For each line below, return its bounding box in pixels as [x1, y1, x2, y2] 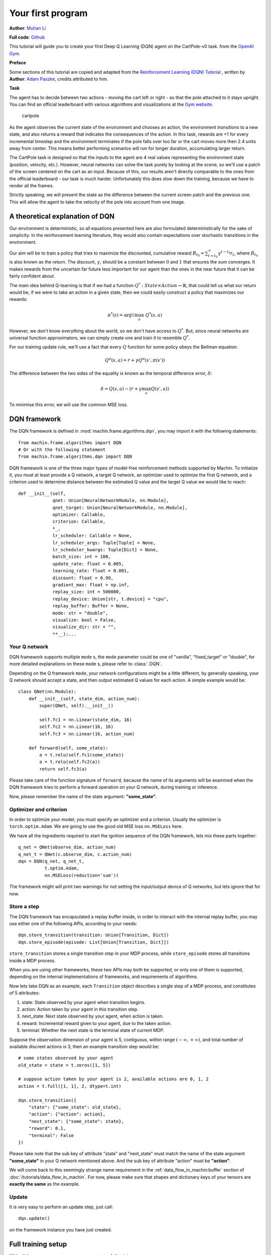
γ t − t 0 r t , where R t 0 [218, 249, 258, 258]
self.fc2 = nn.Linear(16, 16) [39, 724, 114, 730]
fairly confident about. [9, 273, 55, 279]
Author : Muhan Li [9, 25, 46, 31]
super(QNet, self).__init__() [39, 703, 114, 709]
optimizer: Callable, [52, 512, 106, 518]
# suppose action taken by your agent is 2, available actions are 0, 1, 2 [18, 1076, 209, 1082]
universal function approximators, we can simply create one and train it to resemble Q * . [9, 334, 190, 341]
